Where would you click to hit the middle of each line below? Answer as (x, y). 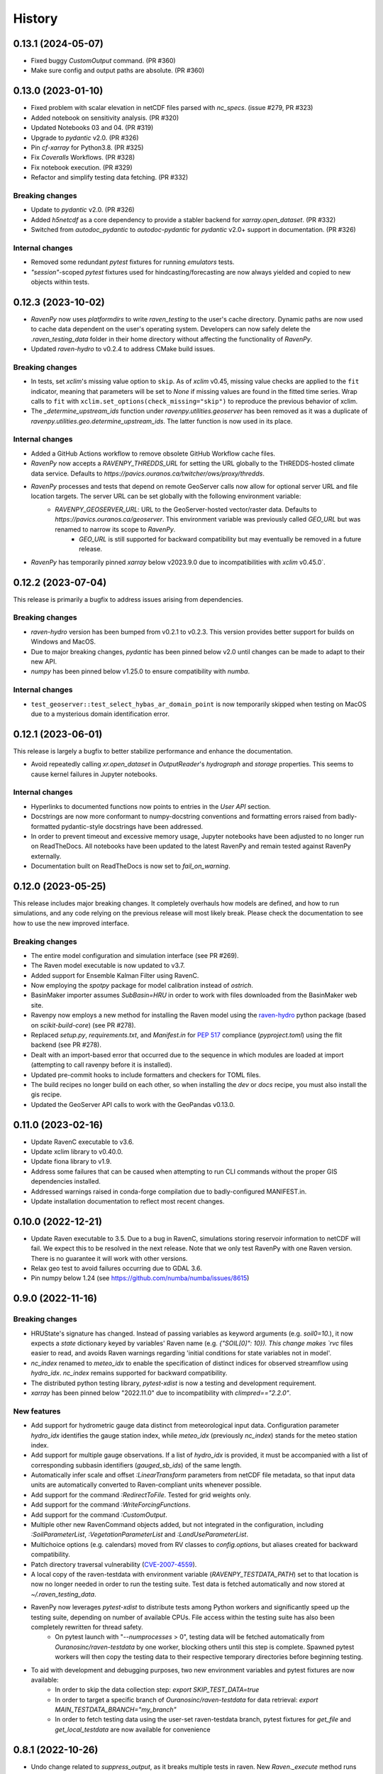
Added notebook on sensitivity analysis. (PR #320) (105, 118)
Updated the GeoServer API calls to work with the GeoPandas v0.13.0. (133, 1104)
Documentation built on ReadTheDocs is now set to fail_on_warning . (131, 866)
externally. (46, 856)
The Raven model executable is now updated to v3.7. (108, 966)
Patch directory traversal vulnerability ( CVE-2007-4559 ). (114, 1564)
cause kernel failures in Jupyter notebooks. (94, 774)
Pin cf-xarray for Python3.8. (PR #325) (87, 147)
